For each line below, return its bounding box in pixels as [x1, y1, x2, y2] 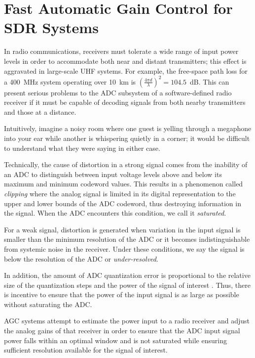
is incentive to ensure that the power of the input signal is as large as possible [4, 289, 239, 300]
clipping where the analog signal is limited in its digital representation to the [4, 188, 236, 198]
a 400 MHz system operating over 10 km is [4, 76, 136, 87]
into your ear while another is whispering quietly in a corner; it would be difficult [4, 133, 250, 143]
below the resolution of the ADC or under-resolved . [4, 253, 158, 264]
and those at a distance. [4, 106, 76, 117]
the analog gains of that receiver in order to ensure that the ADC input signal [4, 325, 240, 336]
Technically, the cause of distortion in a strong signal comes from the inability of [4, 159, 248, 170]
